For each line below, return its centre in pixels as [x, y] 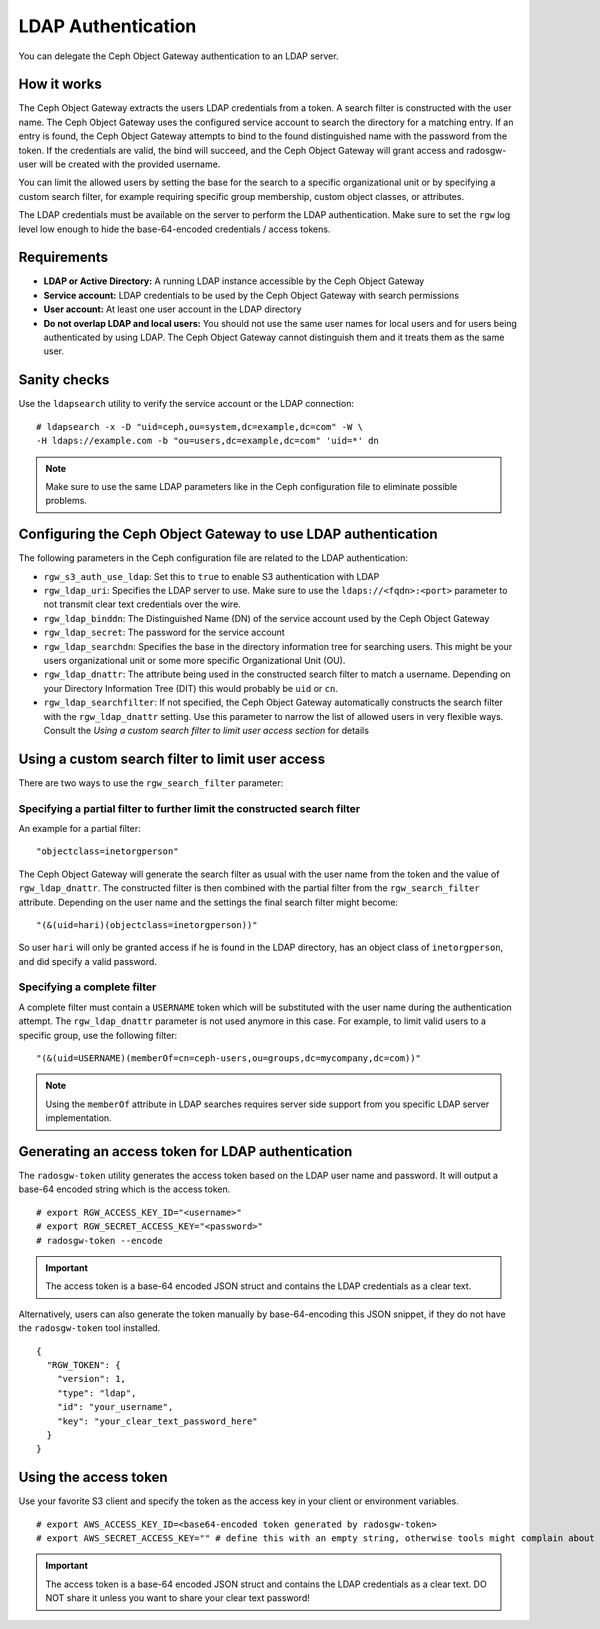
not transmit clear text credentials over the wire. [142, 604]
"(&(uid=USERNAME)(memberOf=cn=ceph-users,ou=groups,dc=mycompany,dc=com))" [229, 1058]
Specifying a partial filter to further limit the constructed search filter [189, 808]
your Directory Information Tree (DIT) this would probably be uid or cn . [191, 688]
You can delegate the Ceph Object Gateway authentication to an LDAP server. [178, 56]
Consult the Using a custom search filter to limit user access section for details [206, 730]
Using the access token [93, 1477]
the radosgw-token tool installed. [89, 1328]
